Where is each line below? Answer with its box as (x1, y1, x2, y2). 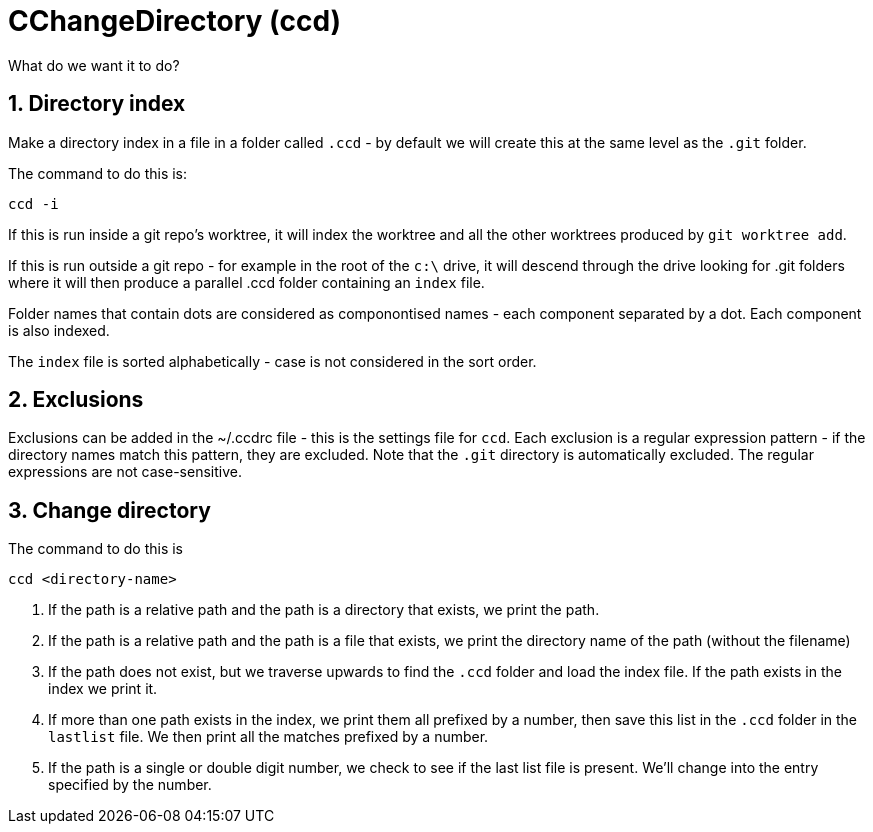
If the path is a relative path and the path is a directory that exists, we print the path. (48, 601, 600, 619)
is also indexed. (8, 321, 110, 339)
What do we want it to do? (8, 56, 180, 74)
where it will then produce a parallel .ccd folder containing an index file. (8, 273, 485, 291)
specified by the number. (48, 776, 212, 794)
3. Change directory (8, 497, 211, 523)
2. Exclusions (8, 387, 144, 413)
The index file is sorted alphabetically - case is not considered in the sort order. (8, 352, 537, 370)
